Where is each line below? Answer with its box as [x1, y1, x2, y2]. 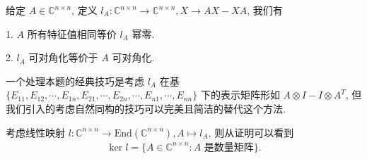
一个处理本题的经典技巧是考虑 [6, 73, 144, 88]
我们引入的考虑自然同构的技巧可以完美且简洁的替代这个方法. [6, 101, 286, 115]
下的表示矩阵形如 [200, 87, 280, 102]
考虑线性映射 [6, 125, 65, 139]
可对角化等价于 [28, 50, 98, 65]
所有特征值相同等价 [27, 26, 117, 41]
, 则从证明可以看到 [208, 125, 294, 139]
